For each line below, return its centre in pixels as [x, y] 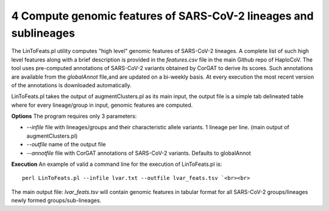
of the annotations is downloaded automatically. [72, 85]
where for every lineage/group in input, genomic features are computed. [102, 105]
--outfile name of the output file [66, 145]
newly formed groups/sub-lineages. [56, 201]
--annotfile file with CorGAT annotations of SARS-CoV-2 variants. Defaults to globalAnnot [139, 153]
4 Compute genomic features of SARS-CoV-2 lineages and [162, 16]
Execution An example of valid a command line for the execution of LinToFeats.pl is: [117, 164]
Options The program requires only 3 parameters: [74, 116]
